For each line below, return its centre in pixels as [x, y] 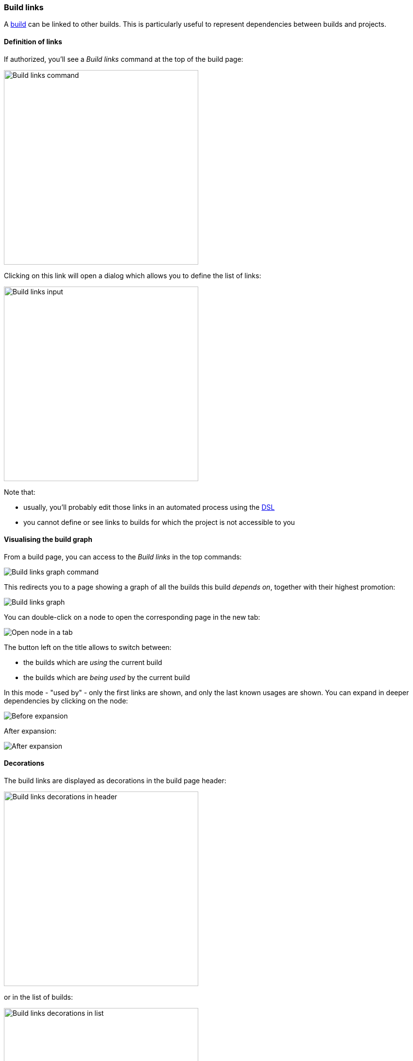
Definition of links [33, 41]
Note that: [20, 492]
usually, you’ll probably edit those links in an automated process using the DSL [149, 507]
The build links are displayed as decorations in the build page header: [115, 781]
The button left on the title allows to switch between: [88, 647]
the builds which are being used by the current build [107, 677]
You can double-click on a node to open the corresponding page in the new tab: [132, 617]
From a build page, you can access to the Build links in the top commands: [123, 557]
